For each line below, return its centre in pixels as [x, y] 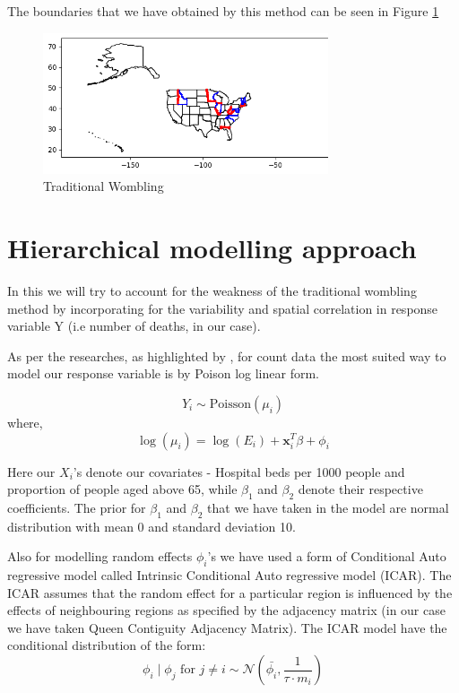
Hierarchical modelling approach [212, 248]
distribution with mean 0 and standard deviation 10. [152, 526]
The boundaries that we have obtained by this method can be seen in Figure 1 [223, 11]
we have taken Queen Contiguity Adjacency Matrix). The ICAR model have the [227, 627]
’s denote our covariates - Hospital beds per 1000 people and [239, 471]
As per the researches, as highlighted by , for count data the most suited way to [227, 355]
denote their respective [360, 489]
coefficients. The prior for [77, 507]
